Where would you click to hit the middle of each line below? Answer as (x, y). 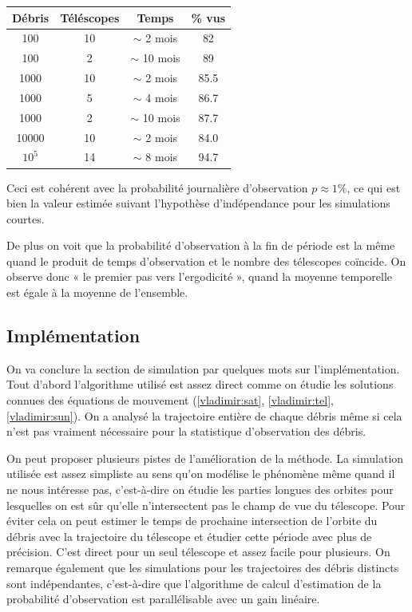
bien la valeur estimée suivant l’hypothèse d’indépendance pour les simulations (198, 203)
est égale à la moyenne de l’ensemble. (97, 292)
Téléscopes (90, 17)
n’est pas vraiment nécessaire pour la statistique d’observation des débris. (186, 431)
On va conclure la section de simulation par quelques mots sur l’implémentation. (203, 368)
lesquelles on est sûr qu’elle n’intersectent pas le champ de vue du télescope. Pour (206, 505)
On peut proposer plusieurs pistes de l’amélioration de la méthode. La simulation (205, 458)
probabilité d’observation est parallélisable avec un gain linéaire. (163, 599)
